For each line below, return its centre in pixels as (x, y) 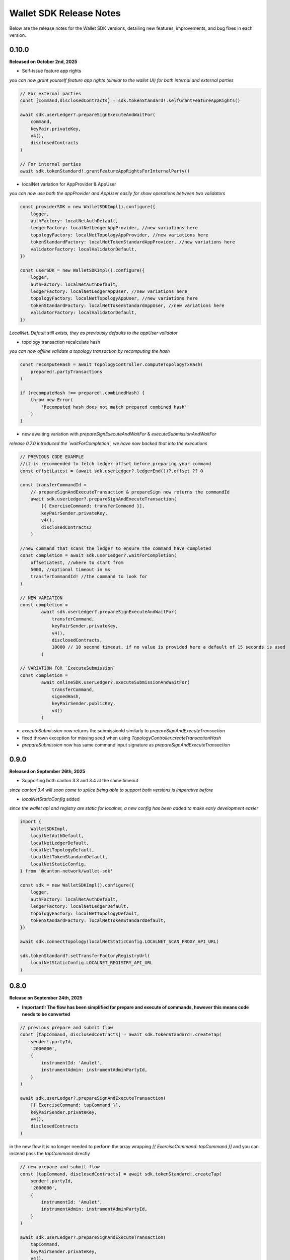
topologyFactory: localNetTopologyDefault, (85, 913)
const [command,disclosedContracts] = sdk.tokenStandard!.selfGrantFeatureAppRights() (130, 101)
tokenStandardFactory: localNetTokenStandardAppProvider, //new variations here (133, 242)
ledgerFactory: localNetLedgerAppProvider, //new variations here (114, 228)
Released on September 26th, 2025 (47, 771)
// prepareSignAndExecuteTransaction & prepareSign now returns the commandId (130, 492)
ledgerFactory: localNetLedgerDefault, (80, 906)
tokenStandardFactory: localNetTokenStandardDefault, (98, 920)
